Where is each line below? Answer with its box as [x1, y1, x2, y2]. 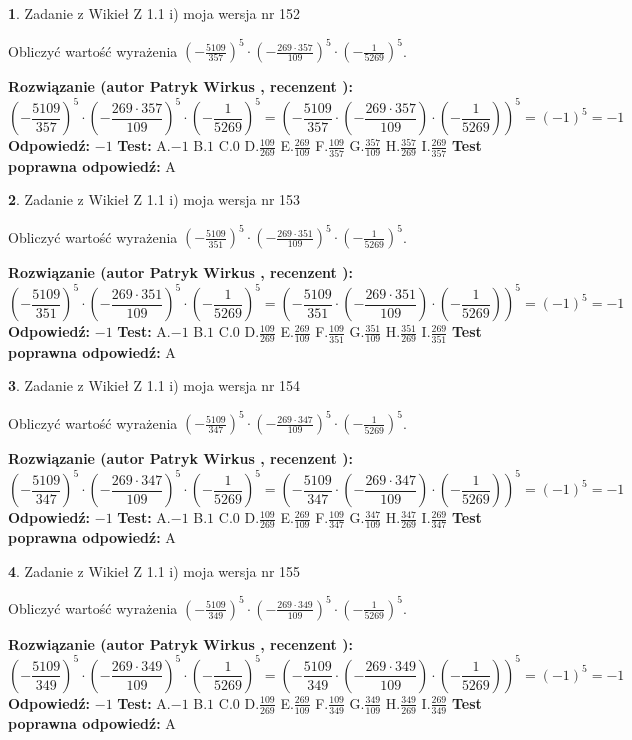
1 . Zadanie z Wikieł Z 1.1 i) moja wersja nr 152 [8, 3, 301, 23]
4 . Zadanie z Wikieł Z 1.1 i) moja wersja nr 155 [8, 560, 301, 581]
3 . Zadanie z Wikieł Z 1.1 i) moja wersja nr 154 [8, 375, 301, 396]
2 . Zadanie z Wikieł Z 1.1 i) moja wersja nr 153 [8, 189, 301, 210]
